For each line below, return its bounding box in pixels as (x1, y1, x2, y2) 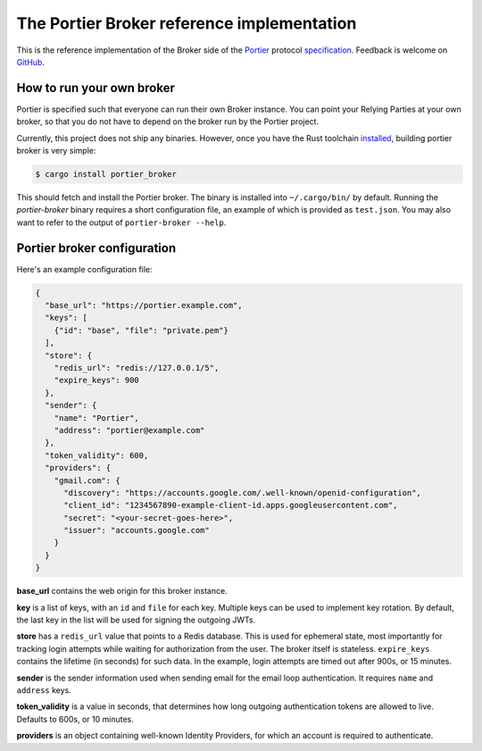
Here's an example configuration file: (16, 263, 153, 274)
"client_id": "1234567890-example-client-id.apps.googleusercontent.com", (63, 500, 398, 511)
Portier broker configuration (16, 240, 177, 255)
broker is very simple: (16, 146, 96, 156)
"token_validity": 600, (45, 450, 149, 460)
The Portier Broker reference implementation (16, 13, 357, 33)
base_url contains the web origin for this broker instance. (16, 586, 228, 597)
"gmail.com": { (54, 475, 120, 486)
